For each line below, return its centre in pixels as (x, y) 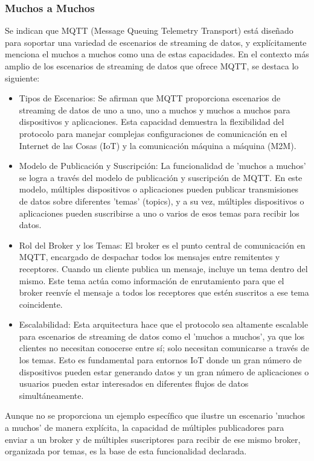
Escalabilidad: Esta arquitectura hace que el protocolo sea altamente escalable (164, 324)
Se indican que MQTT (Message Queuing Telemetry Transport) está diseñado (149, 30)
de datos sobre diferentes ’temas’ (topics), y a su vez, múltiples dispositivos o (162, 201)
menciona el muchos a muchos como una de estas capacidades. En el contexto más (157, 54)
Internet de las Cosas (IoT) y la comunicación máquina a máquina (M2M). (158, 145)
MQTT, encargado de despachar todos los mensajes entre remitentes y (149, 257)
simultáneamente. (51, 395)
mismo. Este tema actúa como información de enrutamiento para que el (152, 280)
